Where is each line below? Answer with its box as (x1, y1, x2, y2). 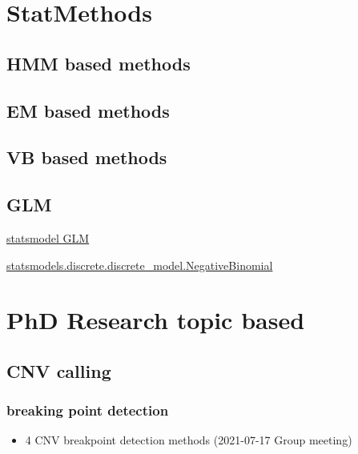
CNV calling (6, 358, 111, 383)
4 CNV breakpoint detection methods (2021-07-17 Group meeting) (25, 432, 352, 448)
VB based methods (6, 145, 167, 170)
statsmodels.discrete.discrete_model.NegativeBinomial (6, 256, 273, 273)
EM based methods (6, 98, 170, 123)
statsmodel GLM (6, 229, 90, 246)
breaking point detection (6, 400, 169, 420)
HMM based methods (6, 50, 191, 75)
